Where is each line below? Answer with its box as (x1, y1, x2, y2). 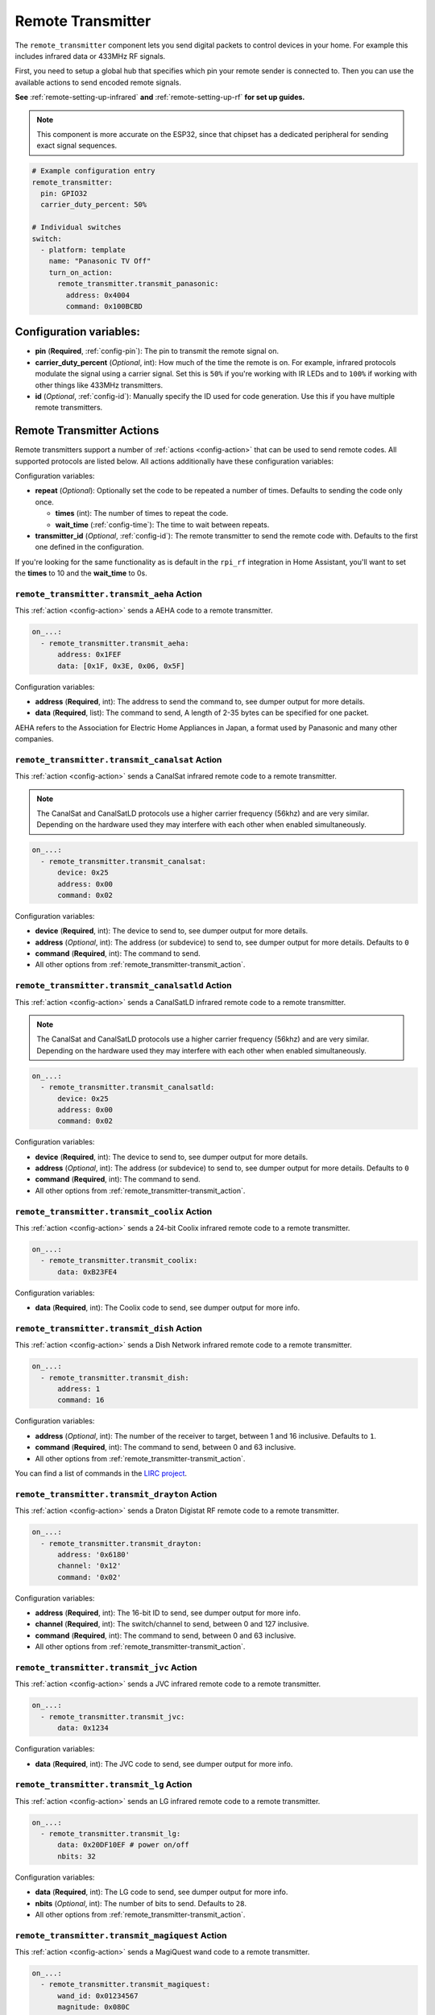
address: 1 (57, 1385, 101, 1394)
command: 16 (57, 1395, 105, 1405)
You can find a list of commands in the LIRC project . (14, 1469, 188, 1478)
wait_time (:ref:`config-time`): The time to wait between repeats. (55, 520, 270, 530)
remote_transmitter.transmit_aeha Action (14, 588, 203, 600)
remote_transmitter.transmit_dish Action (14, 1323, 203, 1334)
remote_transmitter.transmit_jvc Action (14, 1662, 197, 1672)
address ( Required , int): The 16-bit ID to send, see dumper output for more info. (35, 1608, 301, 1618)
